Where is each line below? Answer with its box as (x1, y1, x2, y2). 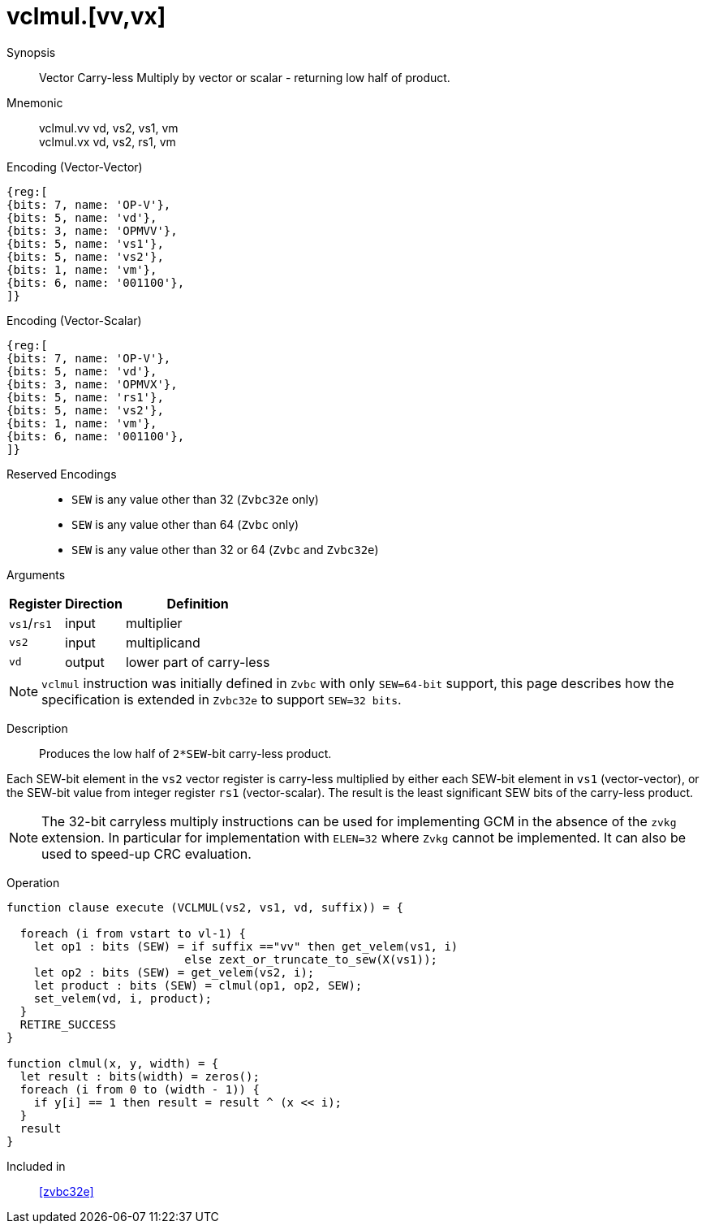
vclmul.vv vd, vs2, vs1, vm (39, 120, 179, 135)
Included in (6, 1159, 66, 1173)
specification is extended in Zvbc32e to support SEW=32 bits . (41, 691, 402, 708)
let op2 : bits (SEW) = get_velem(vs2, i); (33, 965, 315, 979)
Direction (65, 595, 123, 612)
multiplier (125, 614, 183, 631)
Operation (6, 875, 60, 890)
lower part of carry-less (125, 653, 270, 670)
